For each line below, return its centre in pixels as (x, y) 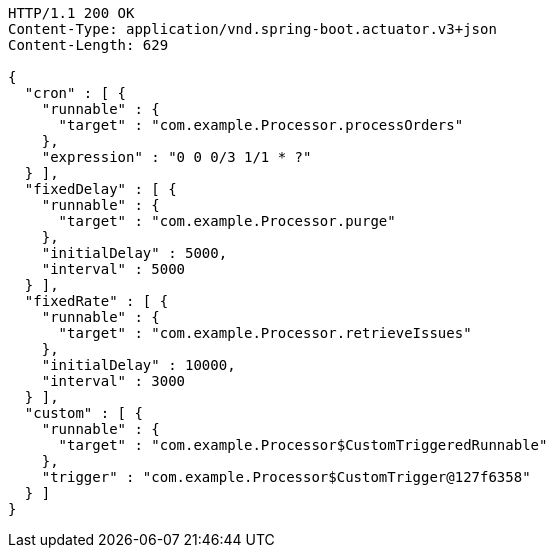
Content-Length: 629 (88, 45)
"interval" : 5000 (113, 269)
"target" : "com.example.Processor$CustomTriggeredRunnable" (303, 445)
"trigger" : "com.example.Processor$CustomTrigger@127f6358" (286, 477)
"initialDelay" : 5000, (134, 253)
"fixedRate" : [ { (96, 301)
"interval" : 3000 (113, 381)
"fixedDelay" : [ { (100, 189)
